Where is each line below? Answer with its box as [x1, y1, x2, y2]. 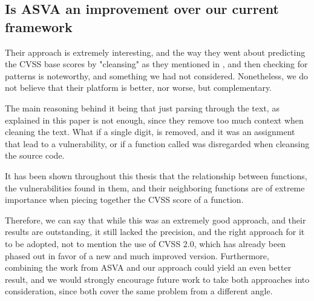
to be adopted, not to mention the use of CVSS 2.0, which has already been [5, 237, 286, 250]
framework [5, 17, 73, 36]
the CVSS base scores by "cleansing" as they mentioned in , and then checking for [5, 58, 308, 70]
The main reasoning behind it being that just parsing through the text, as [5, 101, 280, 114]
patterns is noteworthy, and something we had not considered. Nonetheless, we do [5, 69, 309, 82]
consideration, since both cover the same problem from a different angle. [5, 285, 273, 297]
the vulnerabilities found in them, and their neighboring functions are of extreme [5, 181, 305, 194]
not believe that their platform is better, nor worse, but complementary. [5, 81, 272, 94]
